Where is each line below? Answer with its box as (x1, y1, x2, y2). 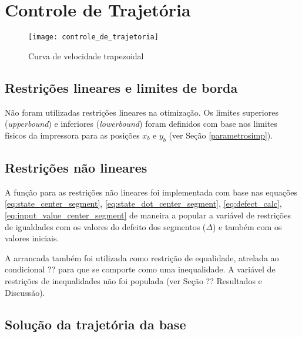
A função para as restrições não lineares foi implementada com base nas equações (5, 186, 298, 198)
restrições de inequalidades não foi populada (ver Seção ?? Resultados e (5, 274, 262, 287)
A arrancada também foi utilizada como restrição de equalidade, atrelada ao (5, 251, 279, 264)
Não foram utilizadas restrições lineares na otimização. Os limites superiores (5, 106, 278, 118)
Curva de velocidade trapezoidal (28, 49, 144, 62)
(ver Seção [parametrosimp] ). (169, 129, 273, 141)
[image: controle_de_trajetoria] (28, 33, 159, 42)
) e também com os (212, 220, 282, 232)
